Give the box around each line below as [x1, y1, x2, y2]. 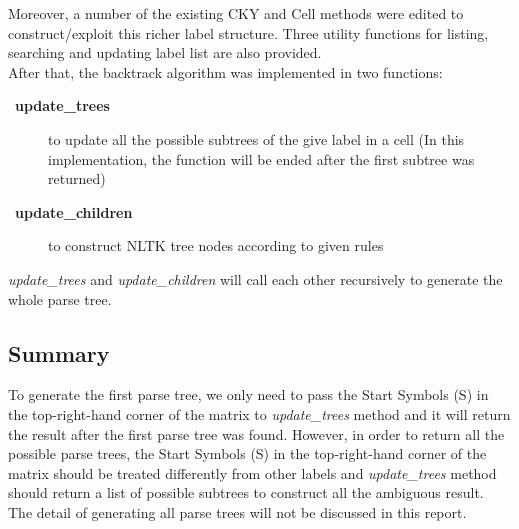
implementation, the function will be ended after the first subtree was [48, 148, 475, 169]
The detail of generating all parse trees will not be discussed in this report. [8, 501, 467, 522]
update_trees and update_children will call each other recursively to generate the [8, 268, 503, 289]
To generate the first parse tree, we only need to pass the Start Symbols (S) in [8, 384, 489, 405]
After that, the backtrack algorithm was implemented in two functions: [8, 61, 443, 82]
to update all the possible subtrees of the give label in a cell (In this [48, 128, 465, 149]
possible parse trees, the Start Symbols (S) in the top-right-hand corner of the [8, 443, 487, 464]
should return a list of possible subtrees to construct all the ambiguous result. [8, 482, 484, 503]
